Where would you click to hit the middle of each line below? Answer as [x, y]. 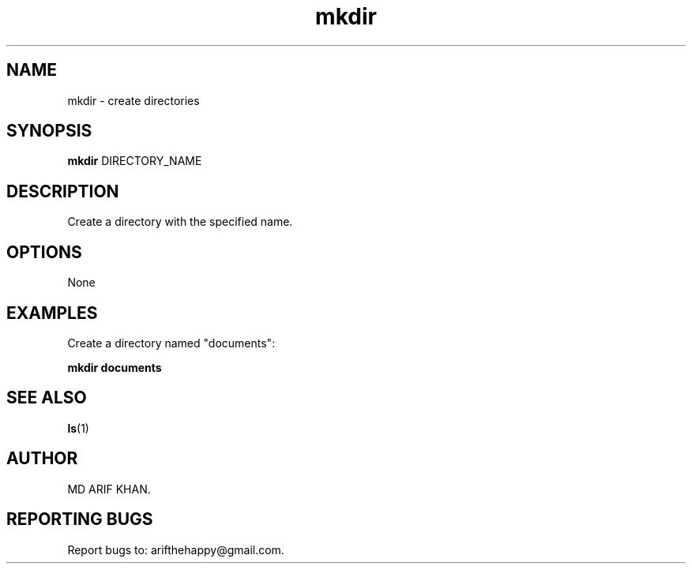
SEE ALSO [47, 398]
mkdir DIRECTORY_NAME [135, 161]
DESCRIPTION [63, 191]
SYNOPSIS [49, 131]
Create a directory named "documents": [171, 343]
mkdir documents [115, 367]
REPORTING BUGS [80, 519]
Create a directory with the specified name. [180, 222]
